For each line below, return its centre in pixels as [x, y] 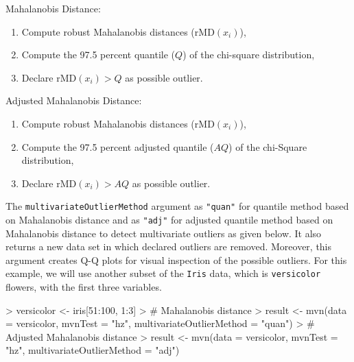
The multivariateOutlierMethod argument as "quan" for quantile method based [177, 206]
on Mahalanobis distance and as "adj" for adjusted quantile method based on [169, 219]
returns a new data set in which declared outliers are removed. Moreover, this [169, 246]
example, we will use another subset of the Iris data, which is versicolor [163, 273]
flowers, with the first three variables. [84, 287]
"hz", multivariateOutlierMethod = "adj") [93, 350]
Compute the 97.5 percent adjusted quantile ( [118, 146]
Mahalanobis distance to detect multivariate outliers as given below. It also [164, 233]
